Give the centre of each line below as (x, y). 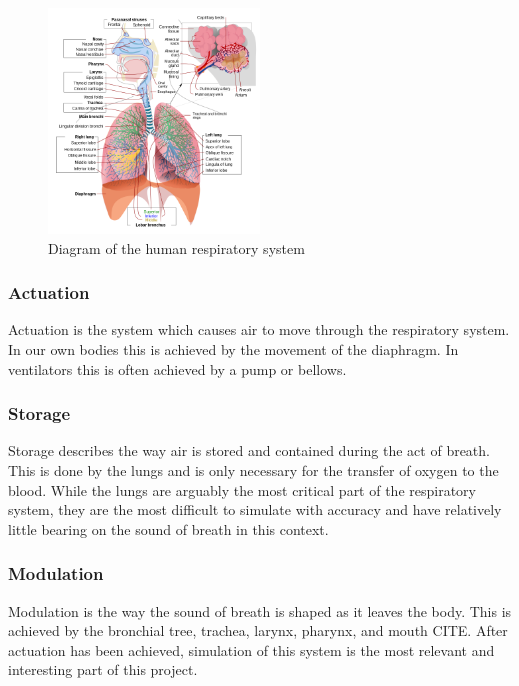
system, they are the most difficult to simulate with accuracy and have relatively (255, 509)
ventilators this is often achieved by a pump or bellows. (177, 368)
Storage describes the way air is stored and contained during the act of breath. (249, 450)
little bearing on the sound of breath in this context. (168, 528)
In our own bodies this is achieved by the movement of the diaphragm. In (233, 348)
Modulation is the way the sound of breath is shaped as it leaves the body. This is (260, 610)
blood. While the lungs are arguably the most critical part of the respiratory (242, 489)
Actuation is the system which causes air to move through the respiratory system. (259, 329)
